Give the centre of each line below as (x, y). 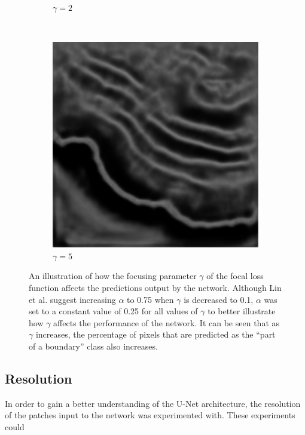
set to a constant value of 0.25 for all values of (113, 311)
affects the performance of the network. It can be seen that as (166, 322)
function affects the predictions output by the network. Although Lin (155, 287)
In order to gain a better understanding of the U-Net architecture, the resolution (153, 403)
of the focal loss (235, 276)
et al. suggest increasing (72, 299)
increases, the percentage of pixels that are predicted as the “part (155, 334)
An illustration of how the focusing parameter (113, 276)
